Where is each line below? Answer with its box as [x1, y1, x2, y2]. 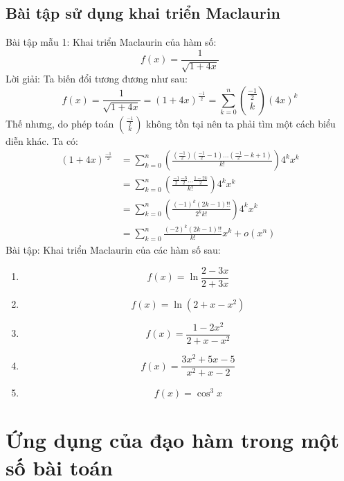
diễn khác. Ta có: [6, 133, 78, 148]
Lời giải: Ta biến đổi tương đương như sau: [6, 71, 188, 86]
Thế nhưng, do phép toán [6, 116, 114, 130]
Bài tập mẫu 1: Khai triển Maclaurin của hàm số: [6, 35, 217, 49]
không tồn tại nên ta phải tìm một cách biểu [146, 116, 336, 130]
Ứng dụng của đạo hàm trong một [6, 426, 340, 454]
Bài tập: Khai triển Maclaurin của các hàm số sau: [6, 243, 221, 257]
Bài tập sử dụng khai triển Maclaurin [6, 2, 280, 24]
